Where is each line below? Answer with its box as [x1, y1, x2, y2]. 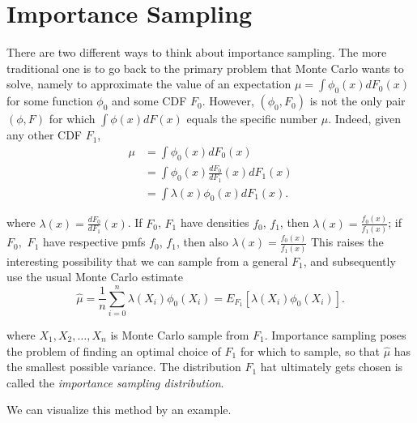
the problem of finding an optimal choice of [6, 342, 221, 359]
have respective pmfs [42, 233, 146, 250]
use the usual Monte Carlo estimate [6, 268, 184, 285]
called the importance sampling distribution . [6, 374, 224, 391]
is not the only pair [309, 92, 406, 109]
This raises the [310, 233, 384, 250]
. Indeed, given [328, 110, 402, 127]
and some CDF [112, 92, 187, 109]
